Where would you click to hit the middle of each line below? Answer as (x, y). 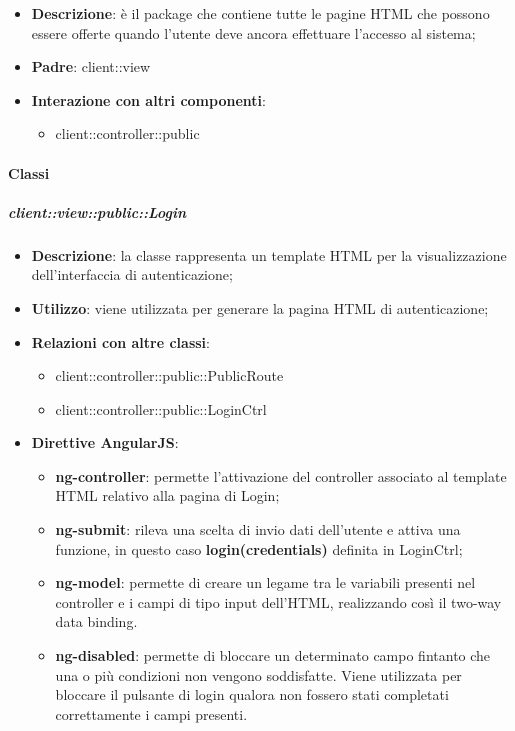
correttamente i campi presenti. (151, 713)
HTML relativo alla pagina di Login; (167, 495)
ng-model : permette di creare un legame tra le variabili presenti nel (265, 582)
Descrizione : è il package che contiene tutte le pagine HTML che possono (260, 13)
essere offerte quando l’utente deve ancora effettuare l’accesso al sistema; (253, 32)
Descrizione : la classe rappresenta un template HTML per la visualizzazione (269, 254)
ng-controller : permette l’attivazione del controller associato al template (281, 475)
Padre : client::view (91, 66)
